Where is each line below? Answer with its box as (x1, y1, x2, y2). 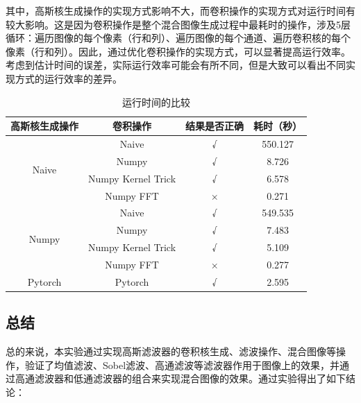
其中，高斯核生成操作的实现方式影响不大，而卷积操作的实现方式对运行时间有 (6, 3, 355, 17)
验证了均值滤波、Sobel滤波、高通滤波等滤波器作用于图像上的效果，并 (24, 357, 340, 372)
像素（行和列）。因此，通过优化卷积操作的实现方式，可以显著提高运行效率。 (6, 44, 351, 58)
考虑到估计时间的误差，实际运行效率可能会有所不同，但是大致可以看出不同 (6, 58, 346, 72)
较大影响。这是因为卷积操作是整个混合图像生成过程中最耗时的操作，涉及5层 (6, 17, 351, 31)
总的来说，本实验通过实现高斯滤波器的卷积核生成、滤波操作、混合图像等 (6, 344, 336, 359)
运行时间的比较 (122, 94, 191, 109)
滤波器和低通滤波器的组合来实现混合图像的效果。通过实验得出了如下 (34, 371, 346, 386)
